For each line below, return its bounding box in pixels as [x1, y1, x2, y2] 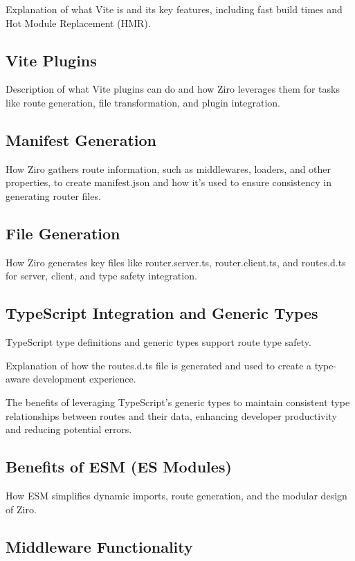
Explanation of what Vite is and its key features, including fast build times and [6, 2, 343, 16]
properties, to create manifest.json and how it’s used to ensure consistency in [6, 175, 331, 190]
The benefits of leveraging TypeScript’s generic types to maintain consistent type [6, 394, 350, 409]
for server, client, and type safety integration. [6, 268, 197, 283]
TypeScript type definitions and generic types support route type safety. [6, 335, 311, 349]
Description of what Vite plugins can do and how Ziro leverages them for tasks [6, 82, 340, 96]
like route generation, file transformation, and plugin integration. [6, 95, 281, 109]
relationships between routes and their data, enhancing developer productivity [6, 408, 337, 423]
